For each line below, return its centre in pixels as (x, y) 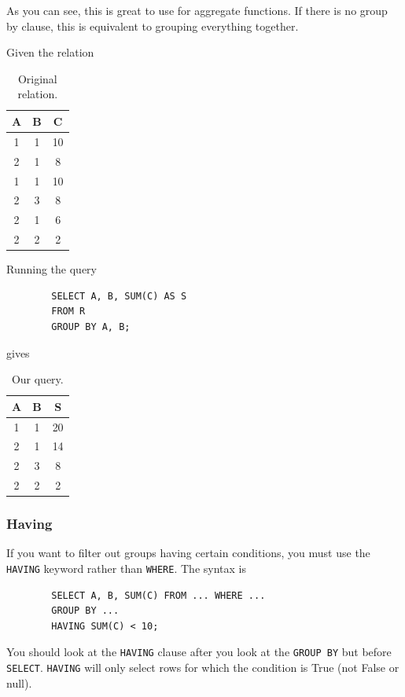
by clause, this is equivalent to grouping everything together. (153, 26)
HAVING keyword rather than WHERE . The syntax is (126, 568)
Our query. (37, 379)
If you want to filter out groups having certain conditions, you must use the (188, 553)
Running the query (52, 269)
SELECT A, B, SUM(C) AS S (119, 296)
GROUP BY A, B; (91, 326)
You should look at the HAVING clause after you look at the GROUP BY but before (199, 652)
